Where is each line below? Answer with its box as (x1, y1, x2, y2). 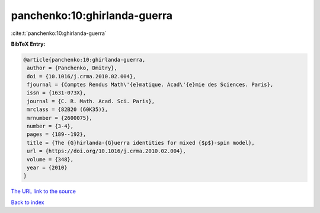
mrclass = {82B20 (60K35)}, (27, 106, 108, 113)
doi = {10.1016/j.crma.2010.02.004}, (27, 73, 136, 80)
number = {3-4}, (27, 123, 74, 130)
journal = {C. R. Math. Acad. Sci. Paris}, (27, 98, 155, 104)
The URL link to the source (11, 187, 76, 195)
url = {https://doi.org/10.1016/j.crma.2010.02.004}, (27, 148, 186, 154)
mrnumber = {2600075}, (27, 115, 93, 121)
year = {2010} (27, 164, 68, 171)
